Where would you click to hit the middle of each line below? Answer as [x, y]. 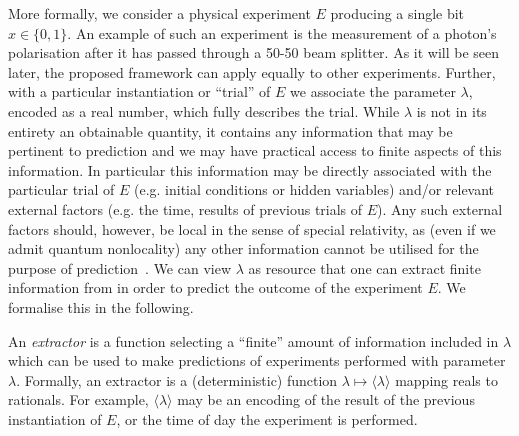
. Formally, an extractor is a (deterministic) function [177, 379]
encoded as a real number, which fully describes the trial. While [204, 110]
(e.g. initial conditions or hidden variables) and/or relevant [314, 189]
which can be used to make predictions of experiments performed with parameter [257, 360]
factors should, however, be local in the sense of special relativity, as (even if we [252, 228]
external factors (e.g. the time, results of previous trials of [185, 208]
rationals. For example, [78, 399]
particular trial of [61, 189]
